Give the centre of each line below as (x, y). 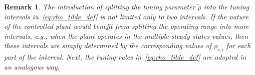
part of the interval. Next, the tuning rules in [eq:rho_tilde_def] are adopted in (125, 57)
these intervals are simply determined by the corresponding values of (108, 45)
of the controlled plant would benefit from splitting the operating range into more (127, 26)
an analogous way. (32, 66)
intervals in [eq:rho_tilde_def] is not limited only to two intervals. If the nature (126, 16)
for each (239, 45)
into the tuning (227, 6)
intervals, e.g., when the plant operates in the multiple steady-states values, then (126, 36)
